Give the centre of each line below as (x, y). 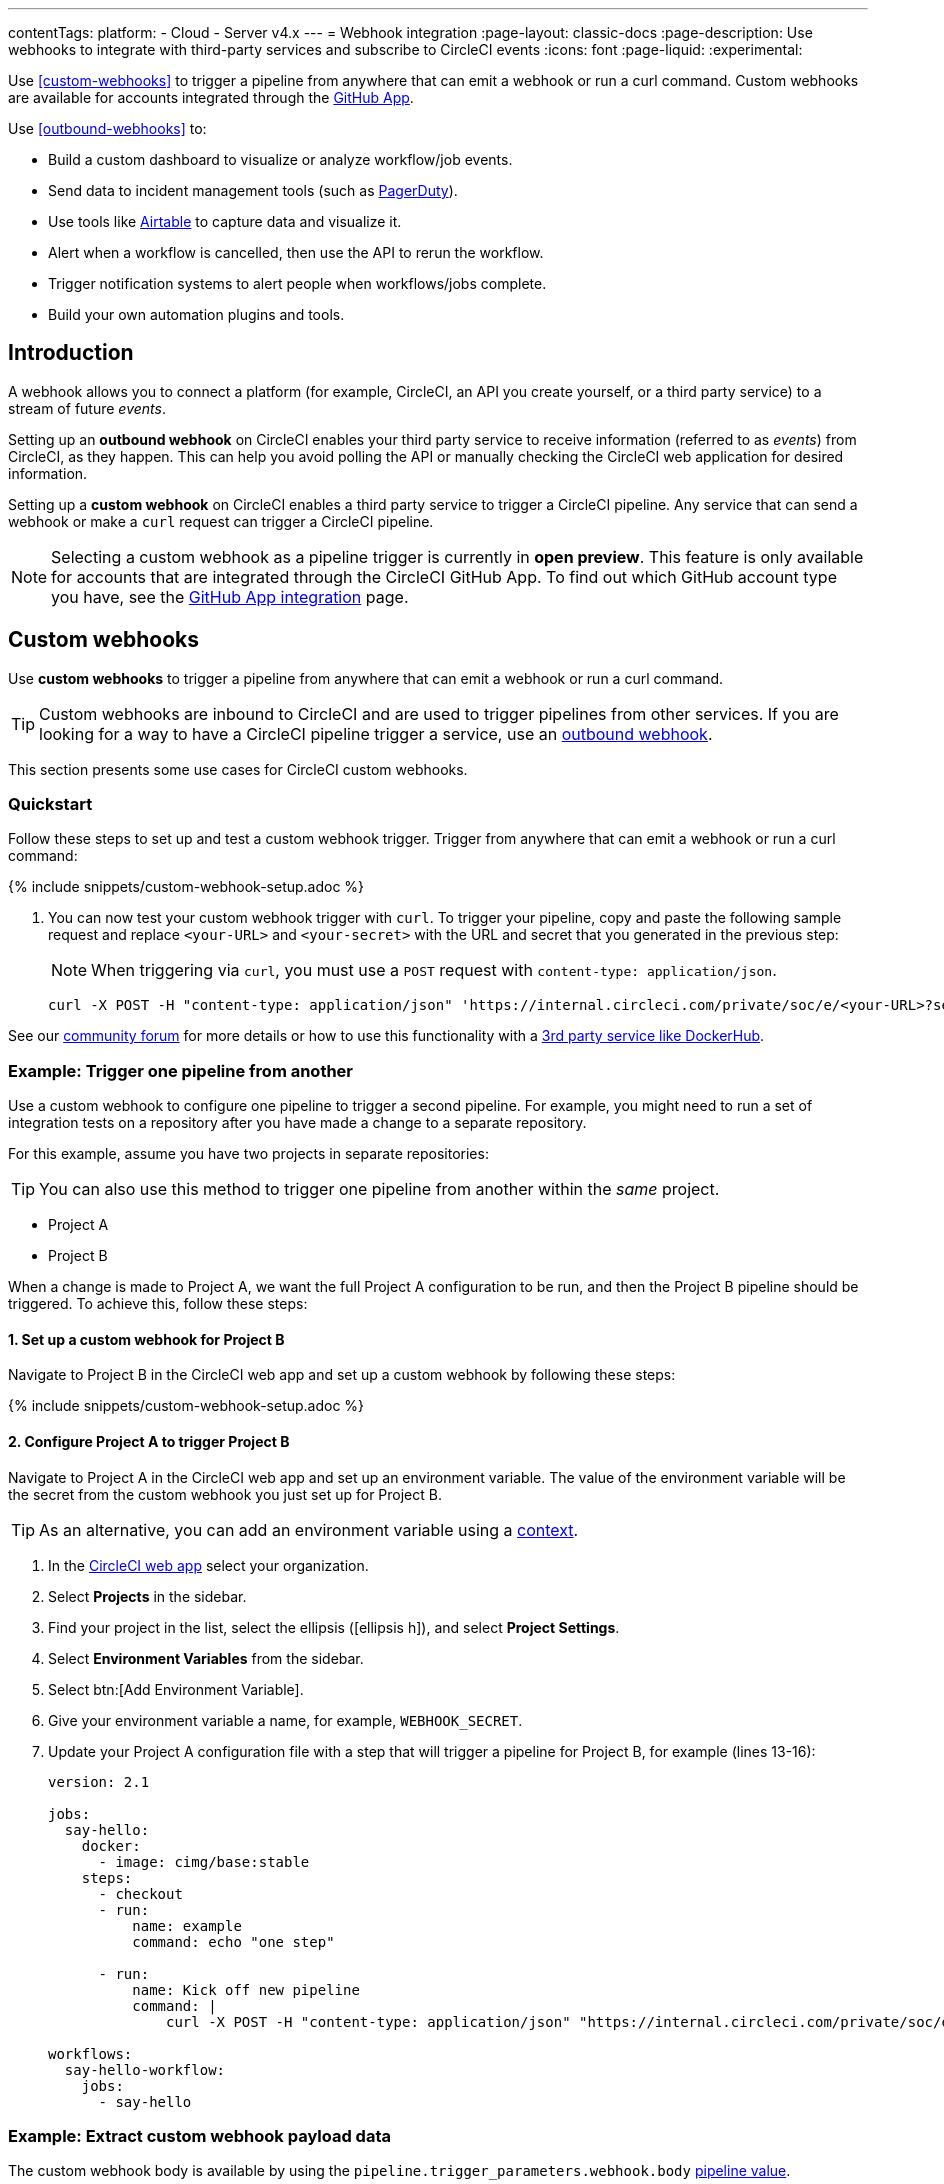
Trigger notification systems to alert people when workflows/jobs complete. (297, 283)
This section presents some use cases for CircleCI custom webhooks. (238, 769)
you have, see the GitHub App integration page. (230, 596)
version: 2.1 (99, 1781)
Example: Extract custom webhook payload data (199, 2136)
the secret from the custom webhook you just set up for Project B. (225, 1494)
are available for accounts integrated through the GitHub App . (211, 97)
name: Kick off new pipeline (246, 1989)
